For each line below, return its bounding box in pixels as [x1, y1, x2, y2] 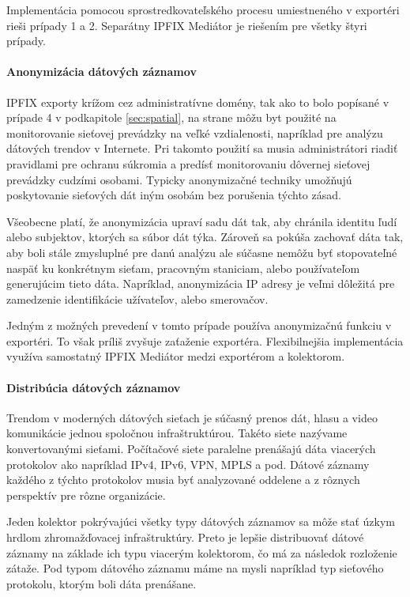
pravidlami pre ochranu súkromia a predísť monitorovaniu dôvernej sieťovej [6, 155, 371, 172]
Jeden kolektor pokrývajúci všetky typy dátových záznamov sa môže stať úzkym [6, 513, 396, 530]
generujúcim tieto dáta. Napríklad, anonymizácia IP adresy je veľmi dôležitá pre [6, 275, 395, 292]
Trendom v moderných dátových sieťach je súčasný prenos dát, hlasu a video [6, 409, 378, 425]
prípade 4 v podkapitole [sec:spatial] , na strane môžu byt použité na [6, 109, 337, 126]
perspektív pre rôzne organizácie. [6, 486, 166, 503]
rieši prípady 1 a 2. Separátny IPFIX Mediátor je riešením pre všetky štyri [6, 17, 367, 33]
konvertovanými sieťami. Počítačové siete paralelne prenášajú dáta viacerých [6, 440, 376, 457]
